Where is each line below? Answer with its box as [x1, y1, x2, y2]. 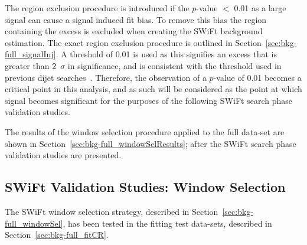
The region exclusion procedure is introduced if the [5, 2, 190, 14]
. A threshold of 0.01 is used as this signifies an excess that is [55, 48, 277, 60]
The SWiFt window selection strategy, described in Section [5, 205, 218, 217]
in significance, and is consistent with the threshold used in [67, 59, 282, 71]
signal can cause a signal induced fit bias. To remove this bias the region [5, 13, 267, 25]
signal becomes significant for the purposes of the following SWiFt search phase [5, 94, 292, 106]
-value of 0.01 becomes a [213, 71, 302, 83]
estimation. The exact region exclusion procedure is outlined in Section [5, 36, 262, 48]
